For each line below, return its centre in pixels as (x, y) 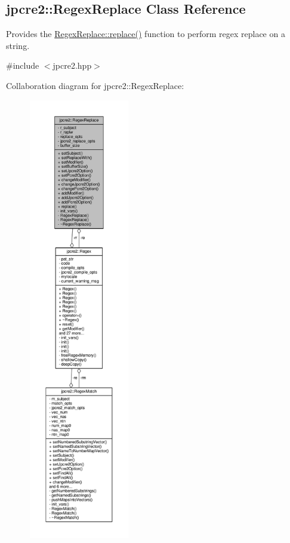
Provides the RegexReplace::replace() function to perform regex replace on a (146, 34)
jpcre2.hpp (72, 65)
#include (23, 65)
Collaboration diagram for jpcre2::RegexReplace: (95, 85)
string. (18, 45)
